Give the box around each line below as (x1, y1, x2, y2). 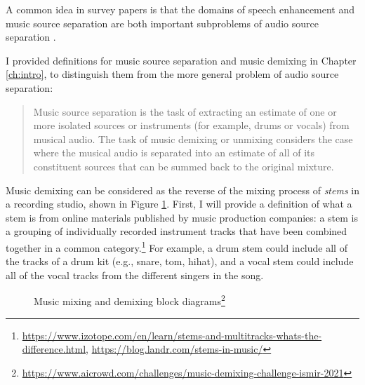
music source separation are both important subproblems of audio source (6, 15, 319, 30)
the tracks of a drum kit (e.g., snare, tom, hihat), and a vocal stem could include (6, 254, 354, 269)
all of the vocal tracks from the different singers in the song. (6, 267, 264, 282)
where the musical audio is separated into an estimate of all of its (33, 145, 314, 160)
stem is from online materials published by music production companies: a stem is (6, 210, 358, 224)
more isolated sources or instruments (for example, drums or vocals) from (33, 118, 350, 133)
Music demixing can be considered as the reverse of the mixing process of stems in (6, 182, 359, 197)
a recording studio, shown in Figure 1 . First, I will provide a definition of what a (6, 196, 352, 211)
